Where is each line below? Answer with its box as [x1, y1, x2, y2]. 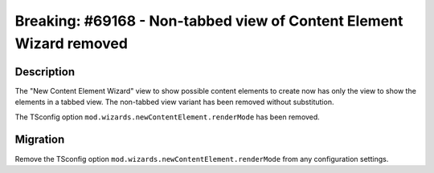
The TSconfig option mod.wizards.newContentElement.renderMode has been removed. [14, 112, 321, 122]
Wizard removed [14, 34, 129, 52]
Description [14, 65, 76, 78]
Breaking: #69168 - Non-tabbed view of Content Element [14, 12, 403, 30]
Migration [14, 133, 65, 147]
